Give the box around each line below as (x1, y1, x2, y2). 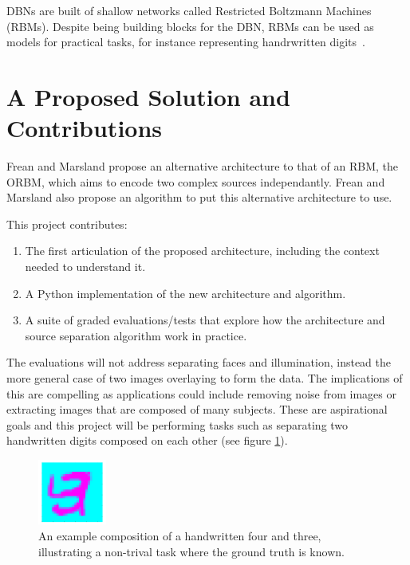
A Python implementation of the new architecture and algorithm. (25, 284, 346, 301)
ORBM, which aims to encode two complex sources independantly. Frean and (6, 173, 385, 190)
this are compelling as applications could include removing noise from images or (6, 385, 396, 402)
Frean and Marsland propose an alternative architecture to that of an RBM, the (6, 158, 399, 175)
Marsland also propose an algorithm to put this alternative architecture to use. (6, 189, 392, 206)
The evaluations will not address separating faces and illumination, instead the (6, 354, 392, 371)
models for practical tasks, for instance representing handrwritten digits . (6, 33, 365, 50)
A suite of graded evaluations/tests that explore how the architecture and (25, 312, 385, 328)
